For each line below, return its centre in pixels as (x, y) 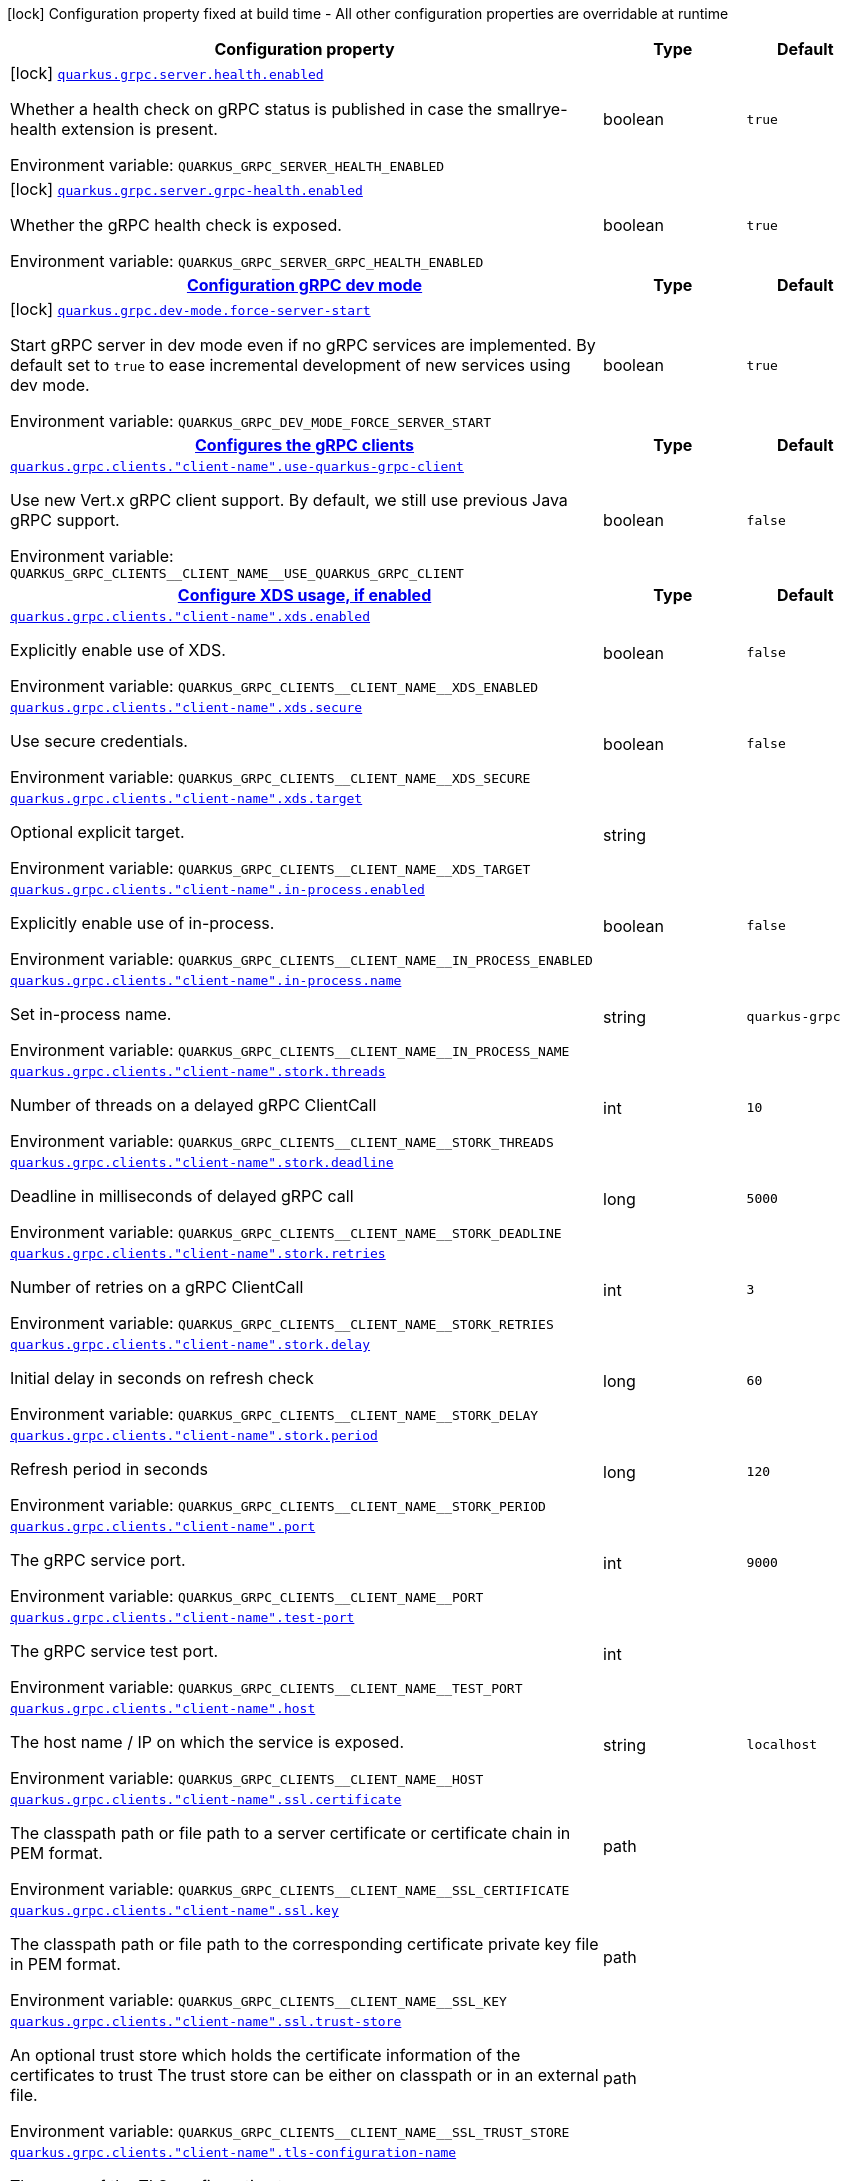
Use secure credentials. (99, 741)
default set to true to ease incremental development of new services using (290, 365)
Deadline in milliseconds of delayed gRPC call (182, 1196)
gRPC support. (65, 520)
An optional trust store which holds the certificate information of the (265, 2055)
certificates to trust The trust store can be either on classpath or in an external (304, 2075)
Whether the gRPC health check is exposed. (176, 225)
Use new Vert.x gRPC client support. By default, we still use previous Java (289, 500)
